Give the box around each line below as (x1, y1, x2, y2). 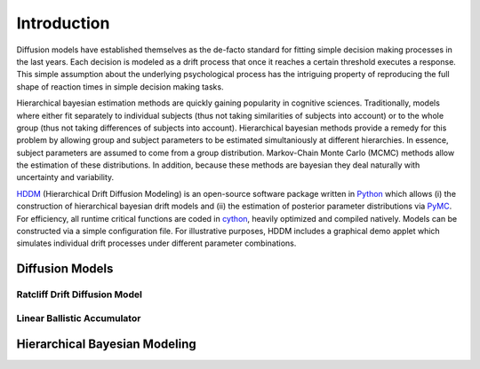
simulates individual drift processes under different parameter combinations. (16, 238, 297, 248)
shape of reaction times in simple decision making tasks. (16, 81, 224, 92)
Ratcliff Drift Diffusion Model (16, 288, 142, 301)
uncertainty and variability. (16, 172, 115, 183)
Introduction (16, 13, 110, 33)
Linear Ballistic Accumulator (16, 311, 141, 324)
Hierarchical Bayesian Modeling (16, 337, 197, 352)
